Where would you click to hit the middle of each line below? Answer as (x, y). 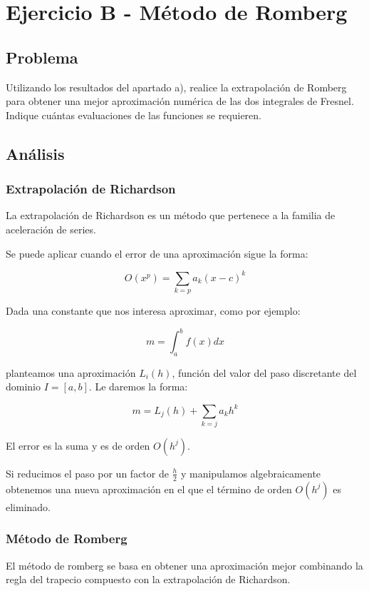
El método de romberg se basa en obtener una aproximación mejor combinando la (184, 565)
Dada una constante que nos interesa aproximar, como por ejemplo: (153, 310)
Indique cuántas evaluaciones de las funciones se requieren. (134, 115)
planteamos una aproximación (71, 372)
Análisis (35, 153)
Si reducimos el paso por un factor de (87, 473)
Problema (42, 57)
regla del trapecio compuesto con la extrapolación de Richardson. (148, 579)
